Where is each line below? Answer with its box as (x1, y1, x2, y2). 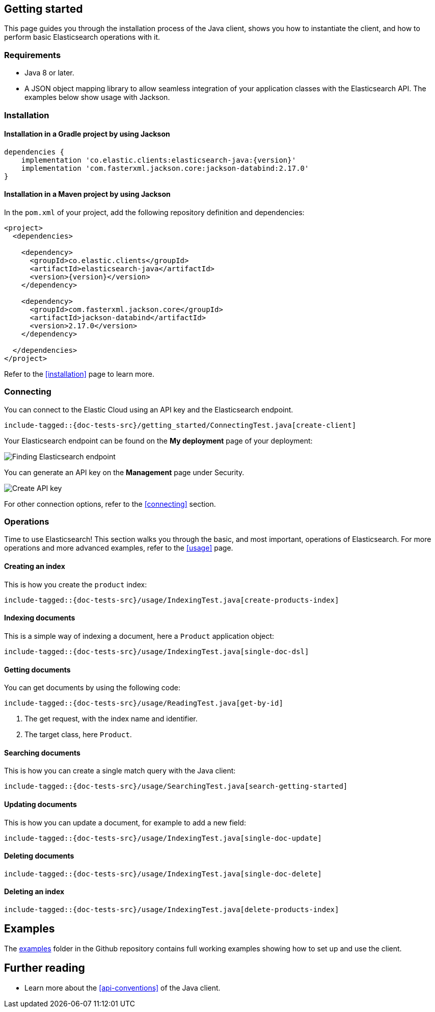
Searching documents (4, 748, 80, 757)
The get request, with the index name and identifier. (24, 714, 198, 723)
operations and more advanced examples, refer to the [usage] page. (4, 543, 233, 553)
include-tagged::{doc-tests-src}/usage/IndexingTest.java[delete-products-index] (4, 905, 339, 914)
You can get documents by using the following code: (4, 683, 181, 692)
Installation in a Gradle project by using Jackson (4, 129, 170, 139)
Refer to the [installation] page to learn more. (4, 369, 155, 378)
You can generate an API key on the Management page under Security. (4, 468, 244, 477)
